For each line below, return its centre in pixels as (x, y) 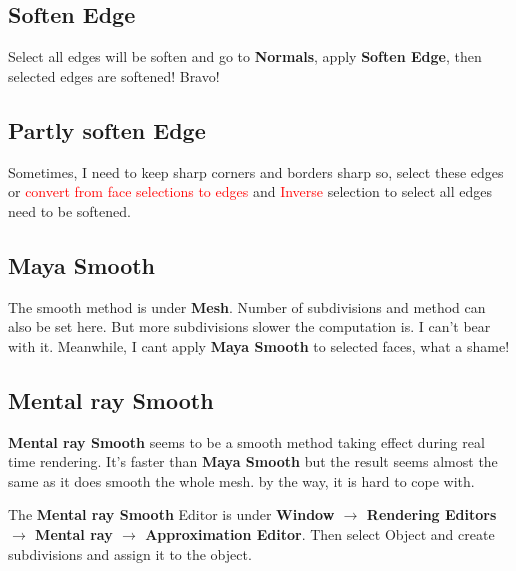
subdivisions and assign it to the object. (130, 553)
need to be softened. (69, 210)
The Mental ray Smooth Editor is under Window (171, 514)
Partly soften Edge (107, 129)
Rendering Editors (431, 514)
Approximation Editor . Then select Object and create (320, 533)
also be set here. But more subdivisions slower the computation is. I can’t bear (249, 326)
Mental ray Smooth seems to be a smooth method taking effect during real (246, 441)
